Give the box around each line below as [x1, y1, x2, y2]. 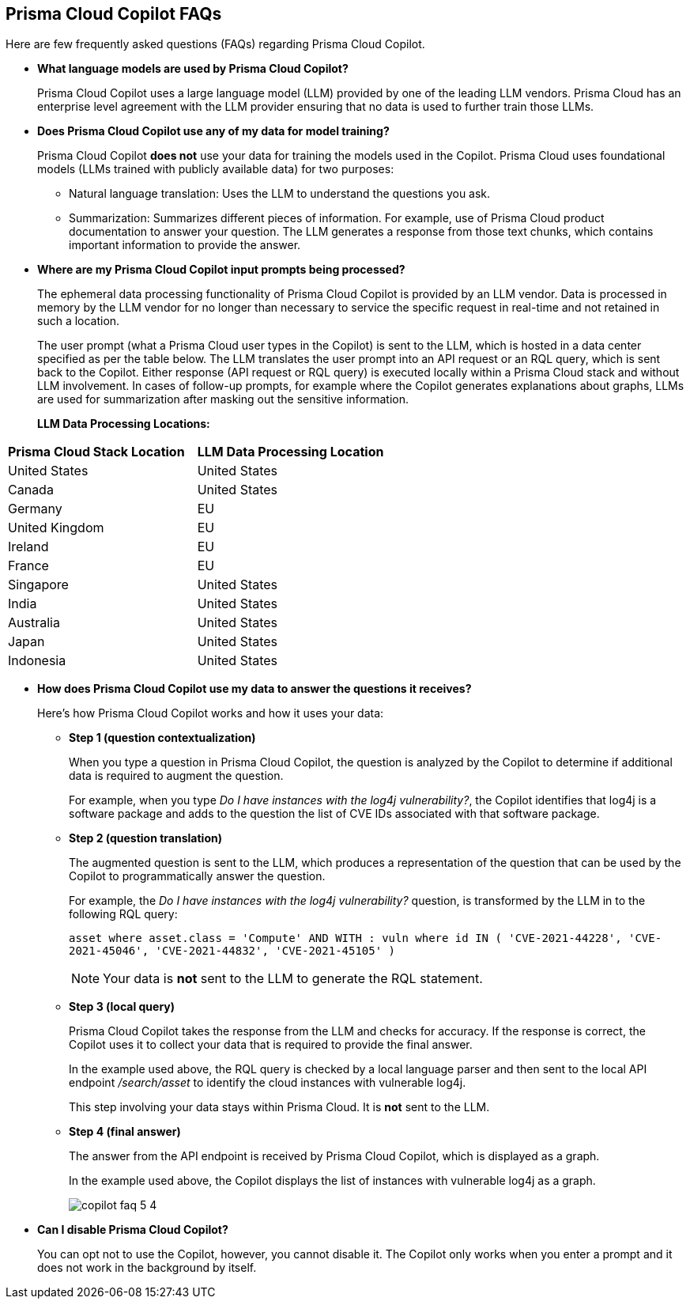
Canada [8, 482, 54, 498]
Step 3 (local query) [69, 1000, 175, 1014]
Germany [8, 501, 62, 517]
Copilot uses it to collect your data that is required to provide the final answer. [69, 1038, 473, 1052]
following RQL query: [69, 907, 178, 921]
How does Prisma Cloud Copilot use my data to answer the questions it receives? [37, 682, 472, 696]
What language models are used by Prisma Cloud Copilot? [37, 62, 349, 76]
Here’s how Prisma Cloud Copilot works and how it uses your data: [37, 706, 384, 721]
